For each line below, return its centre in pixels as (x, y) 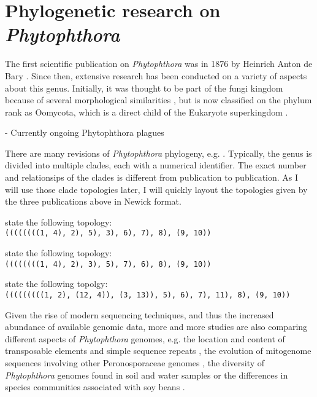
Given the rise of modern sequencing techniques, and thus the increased (139, 314)
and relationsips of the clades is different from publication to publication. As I (152, 177)
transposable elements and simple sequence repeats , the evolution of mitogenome (158, 351)
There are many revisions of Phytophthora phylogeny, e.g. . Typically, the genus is (158, 153)
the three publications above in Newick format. (93, 201)
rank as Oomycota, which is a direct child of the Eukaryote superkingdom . (147, 112)
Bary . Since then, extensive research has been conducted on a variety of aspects (156, 75)
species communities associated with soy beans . (95, 387)
